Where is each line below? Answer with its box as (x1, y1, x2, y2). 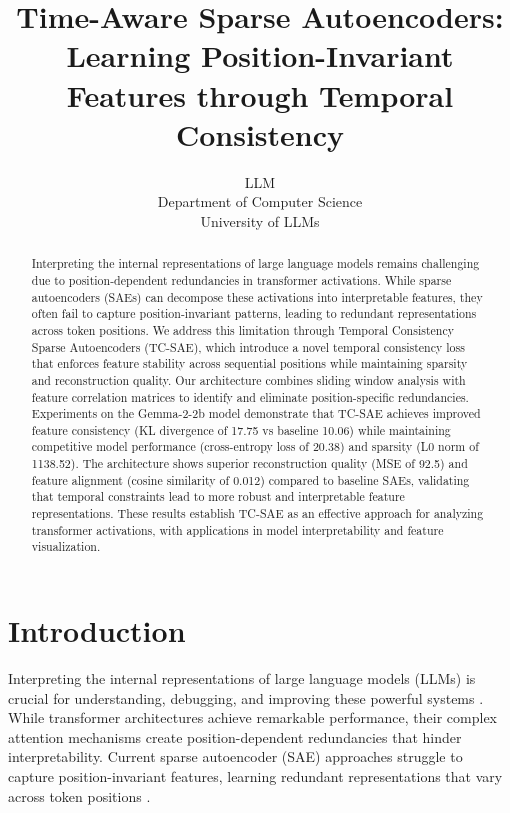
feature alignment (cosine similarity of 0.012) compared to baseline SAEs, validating (31, 471, 470, 488)
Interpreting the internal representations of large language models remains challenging (31, 255, 480, 272)
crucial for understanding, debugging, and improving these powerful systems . (8, 687, 484, 708)
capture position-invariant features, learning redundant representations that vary (8, 765, 503, 786)
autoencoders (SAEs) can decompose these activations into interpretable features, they (31, 288, 483, 305)
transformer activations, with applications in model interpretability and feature (31, 521, 444, 538)
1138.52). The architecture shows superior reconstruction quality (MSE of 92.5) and (31, 455, 468, 472)
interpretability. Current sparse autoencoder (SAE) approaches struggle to (8, 746, 463, 767)
